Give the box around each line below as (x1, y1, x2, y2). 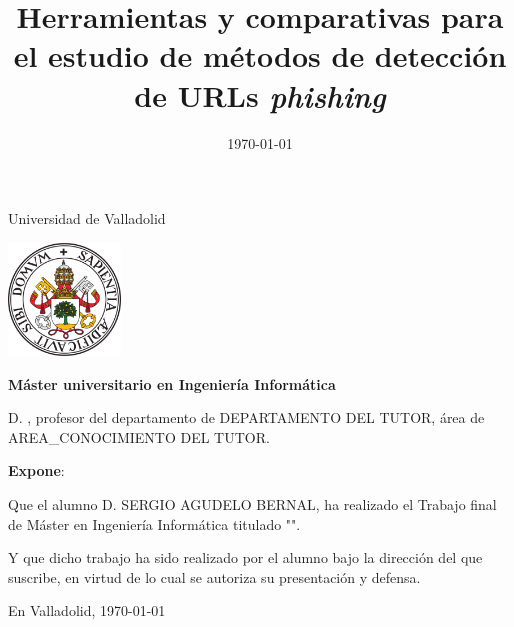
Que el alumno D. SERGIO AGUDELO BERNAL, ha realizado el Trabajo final (8, 494, 497, 515)
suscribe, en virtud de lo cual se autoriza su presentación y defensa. (8, 566, 421, 587)
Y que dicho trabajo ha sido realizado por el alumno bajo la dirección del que (8, 547, 483, 568)
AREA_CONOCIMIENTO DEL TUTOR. (8, 426, 270, 447)
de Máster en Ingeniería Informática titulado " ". (8, 513, 301, 534)
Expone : (8, 460, 65, 481)
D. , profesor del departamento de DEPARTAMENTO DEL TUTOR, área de (8, 407, 485, 428)
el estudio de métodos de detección (13, 35, 507, 76)
